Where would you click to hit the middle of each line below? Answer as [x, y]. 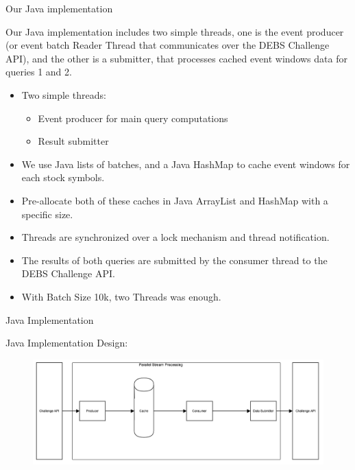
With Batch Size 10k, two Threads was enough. [121, 296]
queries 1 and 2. [39, 72]
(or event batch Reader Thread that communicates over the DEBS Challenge [168, 45]
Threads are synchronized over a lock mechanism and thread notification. [175, 237]
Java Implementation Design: [67, 343]
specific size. [47, 214]
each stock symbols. [63, 177]
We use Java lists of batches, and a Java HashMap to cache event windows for [186, 164]
